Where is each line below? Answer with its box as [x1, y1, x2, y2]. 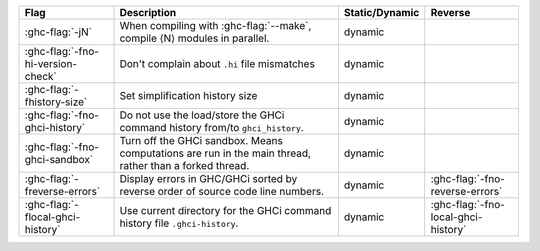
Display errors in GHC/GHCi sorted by [119, 172, 298, 185]
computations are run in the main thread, [119, 146, 312, 160]
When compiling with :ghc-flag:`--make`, [119, 19, 312, 32]
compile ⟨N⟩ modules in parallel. [119, 31, 270, 45]
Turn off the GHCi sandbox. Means [119, 134, 284, 147]
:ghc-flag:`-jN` [24, 25, 92, 39]
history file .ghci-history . [119, 216, 239, 230]
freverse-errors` [24, 185, 101, 198]
